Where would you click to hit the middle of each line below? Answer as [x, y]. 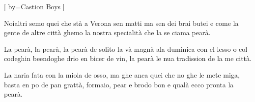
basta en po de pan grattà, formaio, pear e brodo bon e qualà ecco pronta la [119, 84]
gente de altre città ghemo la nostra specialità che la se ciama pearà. [107, 32]
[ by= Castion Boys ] [34, 6]
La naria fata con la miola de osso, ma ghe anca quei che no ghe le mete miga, [122, 74]
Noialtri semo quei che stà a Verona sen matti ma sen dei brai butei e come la [121, 23]
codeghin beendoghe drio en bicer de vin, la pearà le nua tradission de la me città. [128, 58]
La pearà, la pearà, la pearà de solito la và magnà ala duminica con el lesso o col [126, 49]
